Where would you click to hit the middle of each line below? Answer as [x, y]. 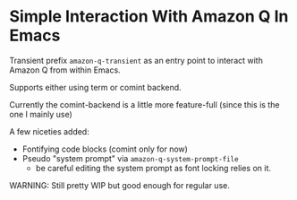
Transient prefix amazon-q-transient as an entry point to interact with [136, 60]
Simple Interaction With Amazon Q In [149, 17]
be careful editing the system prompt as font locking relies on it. [153, 168]
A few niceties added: [49, 131]
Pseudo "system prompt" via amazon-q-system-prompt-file [130, 158]
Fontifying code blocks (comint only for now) [105, 149]
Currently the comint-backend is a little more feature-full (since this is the [144, 104]
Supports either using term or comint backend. [95, 87]
